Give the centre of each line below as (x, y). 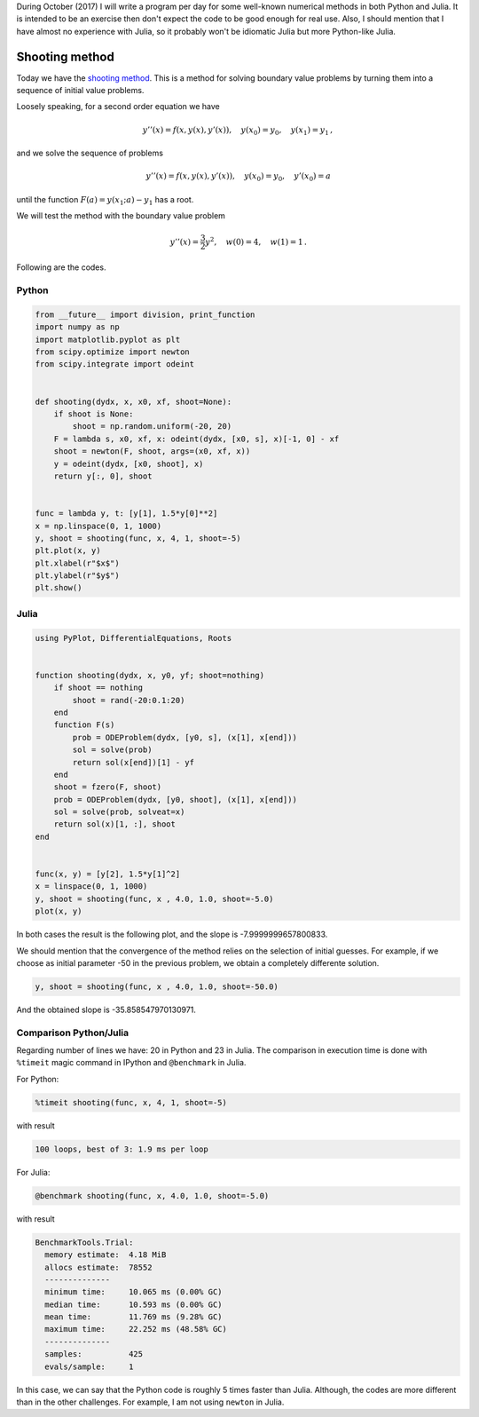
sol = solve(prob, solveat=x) (119, 812)
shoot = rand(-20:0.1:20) (129, 700)
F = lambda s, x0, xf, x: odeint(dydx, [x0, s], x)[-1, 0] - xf (196, 439)
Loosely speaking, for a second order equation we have (118, 107)
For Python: (38, 1079)
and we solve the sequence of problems (90, 153)
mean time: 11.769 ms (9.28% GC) (133, 1317)
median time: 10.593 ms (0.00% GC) (133, 1304)
